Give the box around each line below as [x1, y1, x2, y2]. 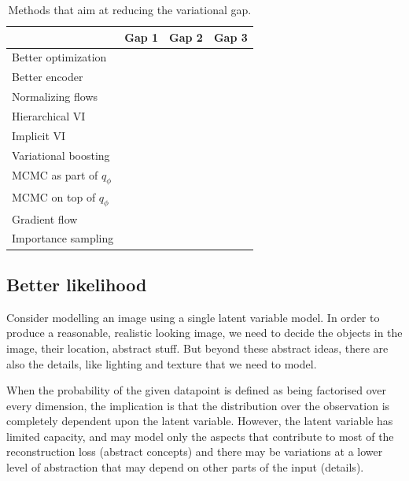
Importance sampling [12, 230, 114, 246]
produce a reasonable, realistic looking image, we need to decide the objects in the [6, 324, 403, 341]
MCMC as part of [12, 166, 98, 183]
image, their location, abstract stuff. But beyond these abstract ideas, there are [6, 339, 389, 356]
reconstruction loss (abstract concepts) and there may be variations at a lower [6, 443, 383, 460]
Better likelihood [6, 272, 147, 296]
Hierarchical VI [12, 107, 86, 124]
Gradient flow [12, 210, 78, 227]
